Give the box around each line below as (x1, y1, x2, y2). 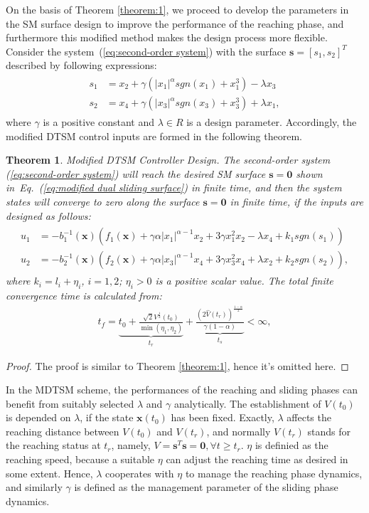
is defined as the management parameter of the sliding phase (74, 480, 338, 495)
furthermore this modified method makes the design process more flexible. (6, 30, 328, 45)
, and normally (206, 423, 271, 438)
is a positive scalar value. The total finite (155, 273, 333, 288)
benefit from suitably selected (6, 396, 134, 411)
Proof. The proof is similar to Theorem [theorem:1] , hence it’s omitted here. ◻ (6, 358, 349, 373)
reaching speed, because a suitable (6, 452, 155, 467)
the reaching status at (6, 438, 101, 453)
